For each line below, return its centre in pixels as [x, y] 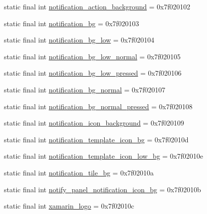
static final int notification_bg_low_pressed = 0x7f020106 [93, 73]
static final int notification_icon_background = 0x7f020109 [94, 123]
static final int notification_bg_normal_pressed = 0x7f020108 [98, 106]
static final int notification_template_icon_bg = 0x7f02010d [96, 139]
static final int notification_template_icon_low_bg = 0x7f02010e [104, 156]
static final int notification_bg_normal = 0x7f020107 [85, 89]
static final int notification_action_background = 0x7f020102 [97, 6]
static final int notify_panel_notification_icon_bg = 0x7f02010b [103, 189]
